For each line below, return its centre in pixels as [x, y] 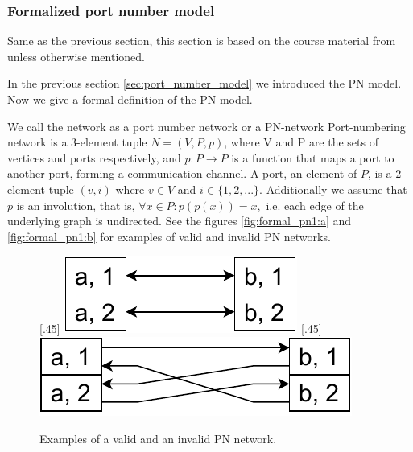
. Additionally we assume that [333, 189]
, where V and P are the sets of [301, 142]
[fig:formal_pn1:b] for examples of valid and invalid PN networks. [169, 236]
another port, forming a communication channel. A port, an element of [182, 173]
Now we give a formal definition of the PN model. [130, 99]
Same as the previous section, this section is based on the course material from [202, 41]
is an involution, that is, [76, 205]
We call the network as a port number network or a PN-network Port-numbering [206, 126]
